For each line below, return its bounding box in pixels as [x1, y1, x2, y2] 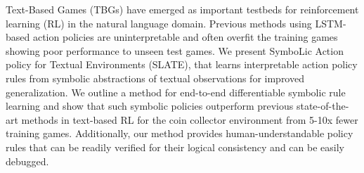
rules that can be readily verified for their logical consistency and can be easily [6, 139, 344, 154]
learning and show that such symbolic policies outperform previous [6, 98, 294, 113]
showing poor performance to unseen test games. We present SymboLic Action [6, 43, 344, 58]
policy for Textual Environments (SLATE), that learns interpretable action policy [6, 57, 358, 72]
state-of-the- [296, 98, 349, 113]
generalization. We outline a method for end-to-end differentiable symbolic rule [6, 84, 346, 99]
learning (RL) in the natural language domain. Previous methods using [6, 15, 312, 30]
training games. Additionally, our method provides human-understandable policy [6, 126, 353, 141]
